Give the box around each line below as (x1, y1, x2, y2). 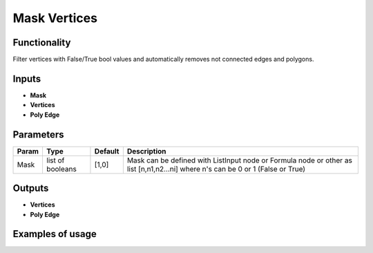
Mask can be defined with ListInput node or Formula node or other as (126, 156, 352, 165)
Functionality (12, 37, 71, 48)
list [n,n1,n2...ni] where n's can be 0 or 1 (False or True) (126, 164, 306, 174)
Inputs (12, 73, 41, 84)
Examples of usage (12, 228, 97, 240)
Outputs (12, 182, 49, 194)
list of (46, 156, 65, 165)
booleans (46, 164, 77, 174)
